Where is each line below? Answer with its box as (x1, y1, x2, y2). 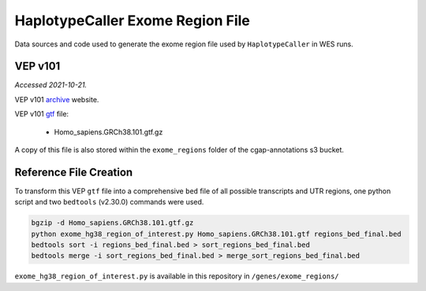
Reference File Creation (14, 165, 133, 179)
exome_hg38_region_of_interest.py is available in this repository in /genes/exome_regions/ (14, 271, 339, 281)
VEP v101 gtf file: (14, 109, 69, 119)
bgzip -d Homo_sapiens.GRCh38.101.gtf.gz (31, 219, 194, 227)
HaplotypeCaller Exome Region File (14, 12, 250, 29)
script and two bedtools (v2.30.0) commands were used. (14, 197, 204, 207)
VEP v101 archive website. (14, 94, 99, 104)
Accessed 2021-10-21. (14, 80, 87, 90)
